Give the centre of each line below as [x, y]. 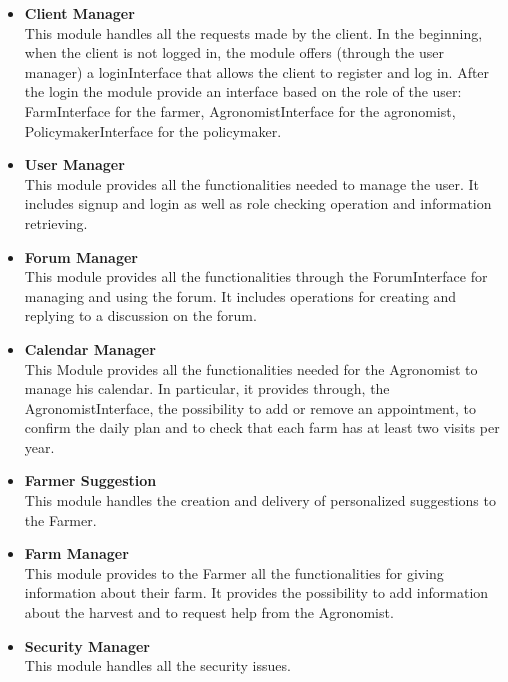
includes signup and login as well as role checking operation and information [258, 203]
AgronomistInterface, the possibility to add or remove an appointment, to [250, 407]
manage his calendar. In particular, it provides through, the [207, 388]
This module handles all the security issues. [157, 665]
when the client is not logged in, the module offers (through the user [234, 52]
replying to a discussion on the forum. [140, 315]
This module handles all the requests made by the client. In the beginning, [253, 32]
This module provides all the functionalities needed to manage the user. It [252, 183]
